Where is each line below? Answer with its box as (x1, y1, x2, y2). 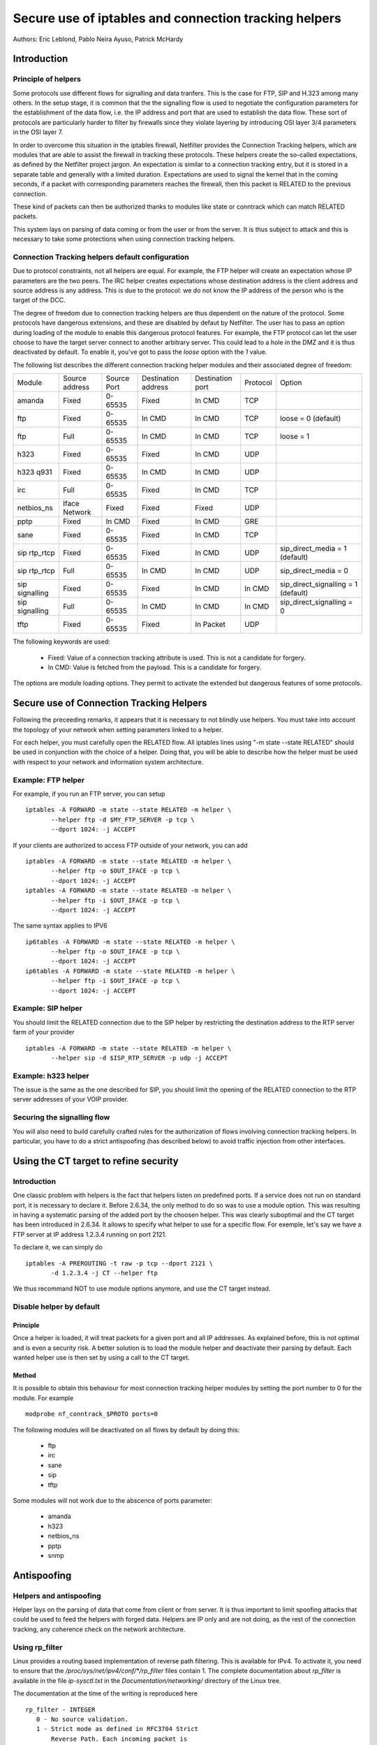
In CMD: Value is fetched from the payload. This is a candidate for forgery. (47, 663, 262, 671)
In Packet (194, 620, 226, 630)
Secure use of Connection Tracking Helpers (13, 697, 207, 709)
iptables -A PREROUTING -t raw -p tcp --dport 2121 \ (25, 1259, 213, 1267)
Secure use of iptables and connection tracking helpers (13, 10, 341, 26)
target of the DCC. (13, 296, 66, 304)
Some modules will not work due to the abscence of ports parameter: (13, 1496, 213, 1504)
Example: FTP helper (13, 775, 85, 785)
